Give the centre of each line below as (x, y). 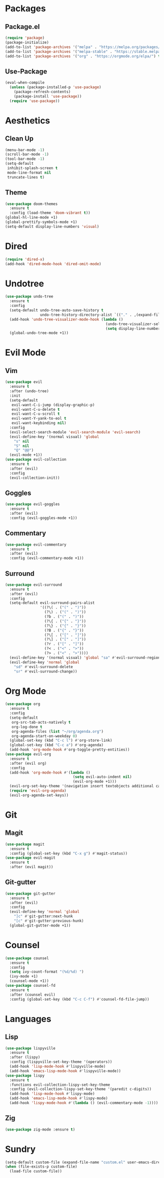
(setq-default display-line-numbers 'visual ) (52, 226)
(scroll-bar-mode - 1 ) (27, 154)
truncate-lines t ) (26, 177)
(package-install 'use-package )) (48, 96)
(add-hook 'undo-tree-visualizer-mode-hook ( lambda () (66, 319)
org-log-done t (27, 727)
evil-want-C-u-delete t (36, 409)
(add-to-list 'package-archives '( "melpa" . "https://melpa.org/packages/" (84, 47)
